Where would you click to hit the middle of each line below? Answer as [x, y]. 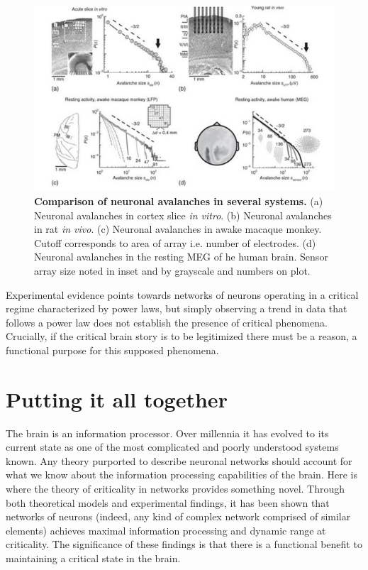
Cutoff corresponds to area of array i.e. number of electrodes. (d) [175, 242]
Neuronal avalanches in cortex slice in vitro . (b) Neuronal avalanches [183, 215]
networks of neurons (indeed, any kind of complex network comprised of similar [178, 516]
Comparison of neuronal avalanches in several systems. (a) [179, 201]
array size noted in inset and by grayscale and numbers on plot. [172, 270]
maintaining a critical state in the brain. [93, 558]
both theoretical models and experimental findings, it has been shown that [168, 502]
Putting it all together [117, 399]
